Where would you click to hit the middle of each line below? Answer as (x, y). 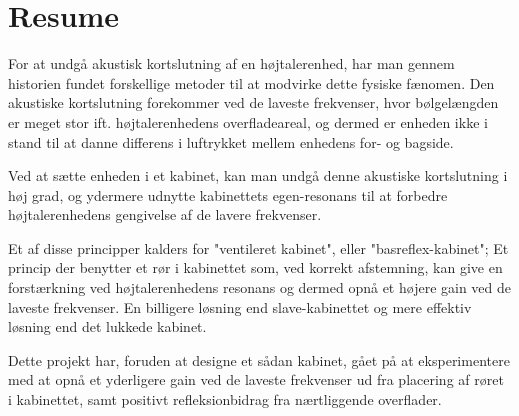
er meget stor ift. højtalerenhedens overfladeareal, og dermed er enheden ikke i (248, 121)
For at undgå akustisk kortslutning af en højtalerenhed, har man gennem (231, 63)
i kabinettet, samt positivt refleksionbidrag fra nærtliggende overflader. (225, 399)
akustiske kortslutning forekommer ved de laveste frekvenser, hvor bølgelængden (253, 102)
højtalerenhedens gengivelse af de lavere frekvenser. (165, 214)
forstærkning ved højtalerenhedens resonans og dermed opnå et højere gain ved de (260, 287)
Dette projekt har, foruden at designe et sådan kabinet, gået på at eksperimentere (259, 359)
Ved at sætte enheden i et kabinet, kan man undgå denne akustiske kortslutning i (258, 175)
